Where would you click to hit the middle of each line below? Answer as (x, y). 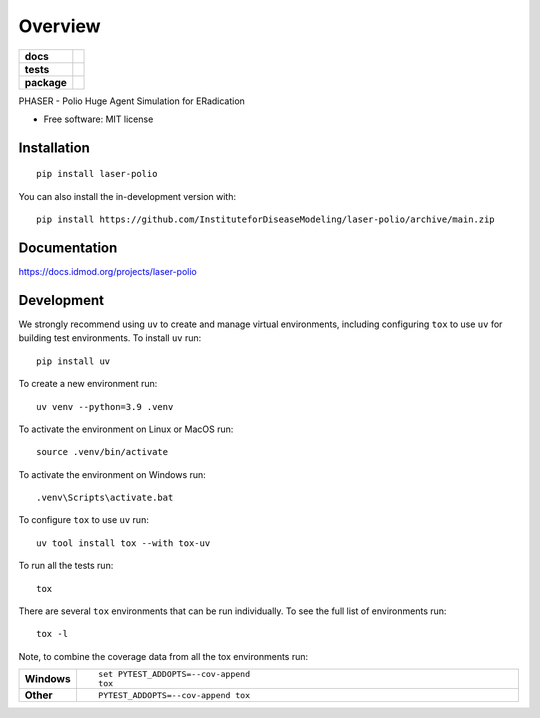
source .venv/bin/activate (102, 452)
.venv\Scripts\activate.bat (105, 498)
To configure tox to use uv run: (83, 520)
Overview (59, 26)
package (45, 82)
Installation (54, 147)
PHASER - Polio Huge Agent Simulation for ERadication (131, 101)
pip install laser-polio (97, 174)
